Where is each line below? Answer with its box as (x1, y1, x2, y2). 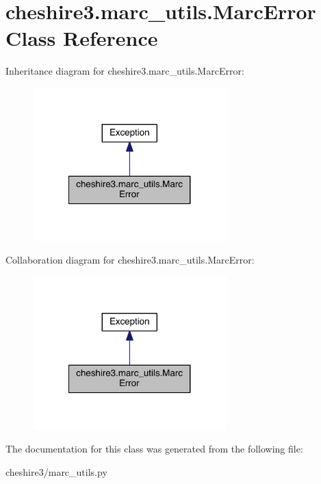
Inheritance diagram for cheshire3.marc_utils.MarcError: (5, 64, 244, 78)
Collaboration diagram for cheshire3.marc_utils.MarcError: (5, 253, 255, 267)
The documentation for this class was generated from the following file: (5, 442, 303, 456)
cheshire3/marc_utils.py (5, 464, 107, 479)
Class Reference (5, 24, 158, 52)
